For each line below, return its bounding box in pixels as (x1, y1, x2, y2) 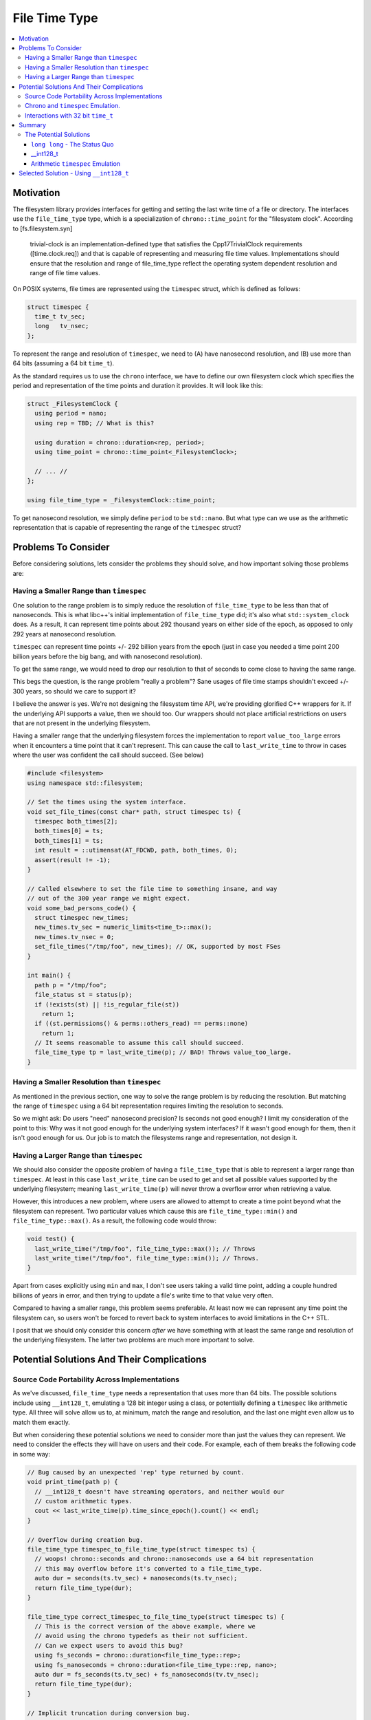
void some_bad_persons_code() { (27, 904, 137, 912)
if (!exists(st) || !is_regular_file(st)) (34, 1000, 180, 1008)
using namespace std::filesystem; (27, 779, 144, 787)
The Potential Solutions (25, 131, 91, 139)
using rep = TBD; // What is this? (34, 419, 155, 427)
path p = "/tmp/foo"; (34, 981, 108, 989)
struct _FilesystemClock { (27, 400, 118, 407)
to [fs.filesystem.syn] (12, 224, 73, 233)
